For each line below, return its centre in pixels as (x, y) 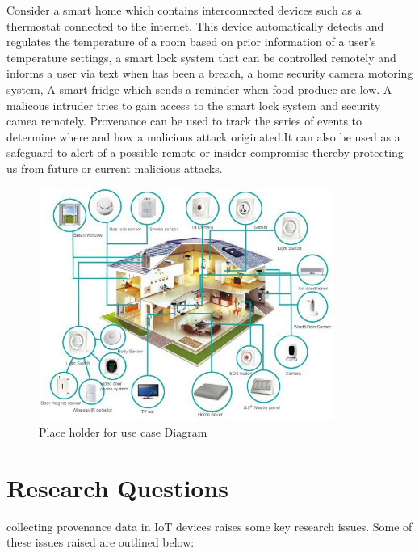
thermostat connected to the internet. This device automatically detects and (195, 25)
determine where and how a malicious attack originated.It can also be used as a (203, 136)
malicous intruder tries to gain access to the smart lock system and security (194, 105)
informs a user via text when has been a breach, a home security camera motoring (210, 73)
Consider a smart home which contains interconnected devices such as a (184, 10)
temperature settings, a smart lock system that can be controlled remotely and (201, 57)
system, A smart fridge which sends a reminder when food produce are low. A (199, 89)
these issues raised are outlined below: (101, 542)
